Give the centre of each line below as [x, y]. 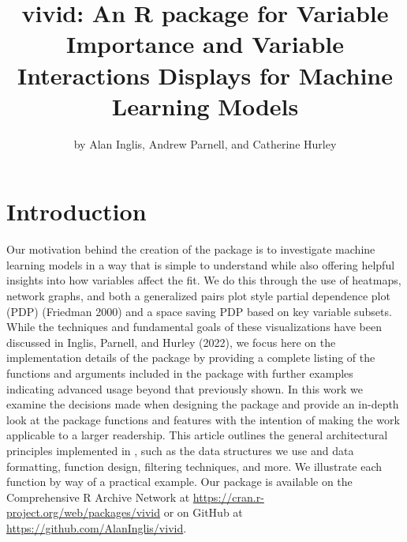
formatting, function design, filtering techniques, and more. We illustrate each [194, 466]
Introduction [77, 211]
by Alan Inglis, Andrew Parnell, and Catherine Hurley [205, 143]
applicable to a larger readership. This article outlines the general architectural [197, 435]
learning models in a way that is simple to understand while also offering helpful [201, 264]
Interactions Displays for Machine [205, 75]
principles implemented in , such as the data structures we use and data [180, 450]
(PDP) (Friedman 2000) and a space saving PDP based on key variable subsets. [199, 311]
